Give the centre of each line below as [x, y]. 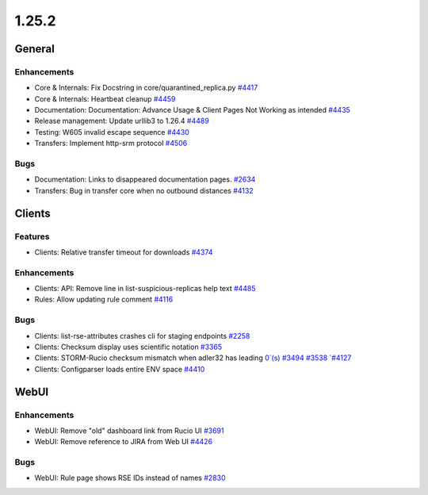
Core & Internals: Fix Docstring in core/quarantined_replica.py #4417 [146, 88]
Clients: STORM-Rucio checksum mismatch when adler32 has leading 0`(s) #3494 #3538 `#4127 [193, 358]
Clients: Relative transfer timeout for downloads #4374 [124, 252]
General [35, 49]
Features [32, 236]
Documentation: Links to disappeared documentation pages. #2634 [145, 179]
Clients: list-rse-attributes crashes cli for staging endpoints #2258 [142, 336]
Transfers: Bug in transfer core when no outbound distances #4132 [144, 190]
